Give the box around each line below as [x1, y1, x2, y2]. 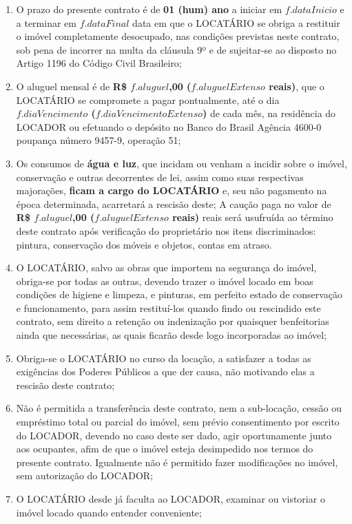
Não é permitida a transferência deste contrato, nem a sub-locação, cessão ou [16, 401, 342, 415]
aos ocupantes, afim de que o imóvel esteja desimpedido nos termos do [16, 441, 313, 456]
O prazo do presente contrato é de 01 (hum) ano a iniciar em [16, 2, 282, 16]
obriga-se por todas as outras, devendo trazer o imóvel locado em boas [16, 273, 313, 288]
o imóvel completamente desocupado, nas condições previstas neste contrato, [16, 29, 340, 43]
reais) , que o [269, 78, 324, 93]
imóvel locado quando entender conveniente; [16, 505, 202, 519]
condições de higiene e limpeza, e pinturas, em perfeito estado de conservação [16, 287, 343, 302]
